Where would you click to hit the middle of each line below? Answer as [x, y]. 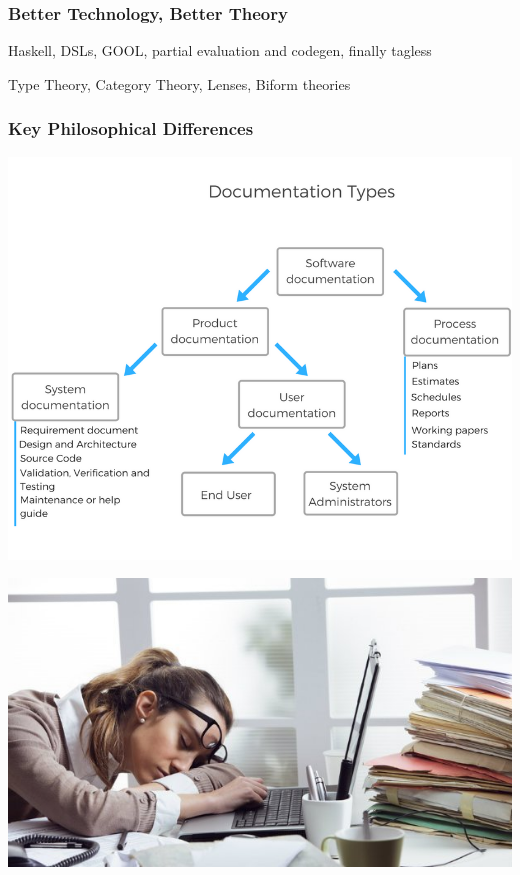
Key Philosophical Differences [131, 128]
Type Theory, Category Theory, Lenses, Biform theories [179, 83]
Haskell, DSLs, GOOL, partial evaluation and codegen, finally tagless [220, 50]
